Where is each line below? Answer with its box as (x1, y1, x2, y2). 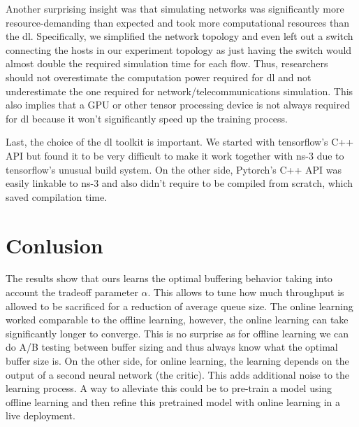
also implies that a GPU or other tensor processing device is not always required (6, 97, 350, 112)
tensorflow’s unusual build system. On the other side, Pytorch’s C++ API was (6, 162, 342, 176)
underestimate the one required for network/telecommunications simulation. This (6, 83, 353, 98)
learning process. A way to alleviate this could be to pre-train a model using (6, 381, 332, 395)
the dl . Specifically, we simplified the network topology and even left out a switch (6, 29, 353, 43)
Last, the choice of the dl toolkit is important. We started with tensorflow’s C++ (6, 134, 354, 149)
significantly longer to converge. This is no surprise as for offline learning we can (6, 325, 349, 340)
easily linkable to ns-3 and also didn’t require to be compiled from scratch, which (6, 176, 353, 190)
